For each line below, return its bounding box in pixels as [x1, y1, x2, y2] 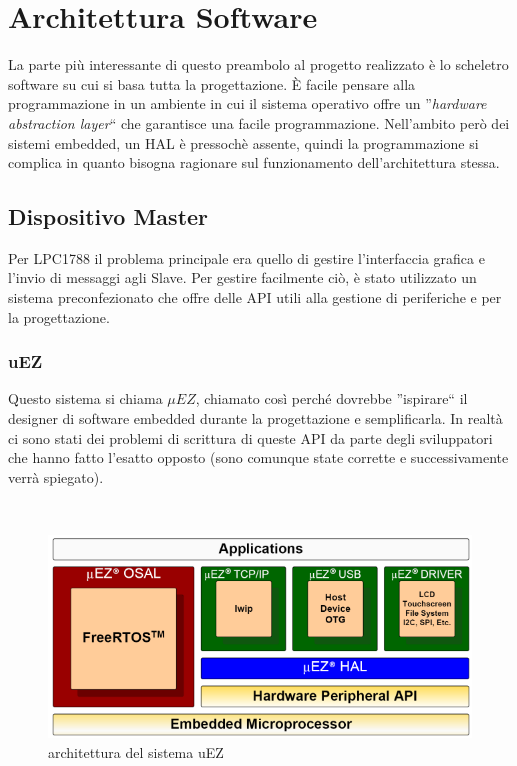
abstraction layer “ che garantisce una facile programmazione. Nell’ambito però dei [8, 112, 510, 133]
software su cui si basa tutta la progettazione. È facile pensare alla [8, 73, 416, 94]
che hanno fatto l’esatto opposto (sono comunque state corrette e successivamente [8, 447, 509, 468]
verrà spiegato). [8, 466, 104, 487]
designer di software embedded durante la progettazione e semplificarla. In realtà [8, 408, 503, 429]
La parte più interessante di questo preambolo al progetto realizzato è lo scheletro [8, 54, 509, 75]
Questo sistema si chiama [8, 388, 163, 409]
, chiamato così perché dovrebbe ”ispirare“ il [195, 388, 468, 409]
